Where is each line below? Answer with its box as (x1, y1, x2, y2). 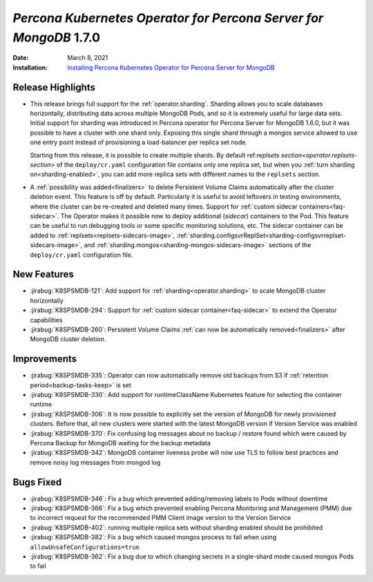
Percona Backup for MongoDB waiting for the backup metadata (30, 439, 211, 447)
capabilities (30, 316, 63, 324)
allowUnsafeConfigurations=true (30, 543, 140, 551)
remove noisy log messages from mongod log (30, 458, 161, 466)
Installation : (12, 63, 48, 72)
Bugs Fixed (12, 476, 62, 488)
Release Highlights (12, 81, 96, 93)
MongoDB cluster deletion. (30, 335, 106, 343)
